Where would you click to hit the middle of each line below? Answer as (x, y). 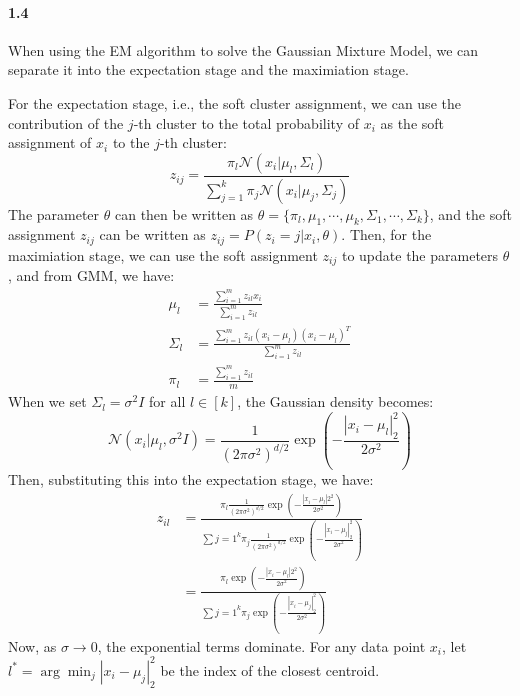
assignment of (50, 142)
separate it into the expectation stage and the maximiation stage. (208, 69)
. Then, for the (386, 234)
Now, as (32, 645)
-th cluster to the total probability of (246, 122)
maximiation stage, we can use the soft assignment (163, 254)
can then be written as (184, 213)
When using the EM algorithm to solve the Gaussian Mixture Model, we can (243, 49)
